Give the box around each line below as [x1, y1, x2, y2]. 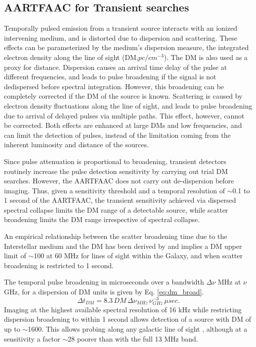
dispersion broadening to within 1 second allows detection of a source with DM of [4, 314, 252, 324]
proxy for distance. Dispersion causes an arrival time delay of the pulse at [4, 61, 227, 72]
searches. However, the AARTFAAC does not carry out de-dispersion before [4, 175, 234, 186]
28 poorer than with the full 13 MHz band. [68, 333, 198, 344]
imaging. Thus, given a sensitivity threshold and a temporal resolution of [4, 185, 225, 195]
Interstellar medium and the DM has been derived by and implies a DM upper [4, 240, 242, 251]
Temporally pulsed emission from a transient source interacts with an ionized [4, 23, 237, 33]
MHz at [217, 277, 241, 287]
